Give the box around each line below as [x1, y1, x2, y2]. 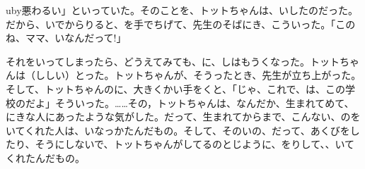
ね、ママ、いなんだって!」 [6, 30, 127, 45]
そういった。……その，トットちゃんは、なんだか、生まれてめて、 [54, 95, 354, 110]
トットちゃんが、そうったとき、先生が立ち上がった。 [114, 68, 361, 82]
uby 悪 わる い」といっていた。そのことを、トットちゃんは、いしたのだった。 [6, 3, 358, 17]
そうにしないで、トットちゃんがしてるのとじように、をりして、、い [35, 137, 345, 151]
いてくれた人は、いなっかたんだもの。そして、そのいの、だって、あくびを [6, 123, 350, 137]
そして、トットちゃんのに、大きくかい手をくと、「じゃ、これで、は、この [6, 81, 345, 96]
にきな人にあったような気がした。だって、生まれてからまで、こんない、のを [6, 109, 361, 124]
